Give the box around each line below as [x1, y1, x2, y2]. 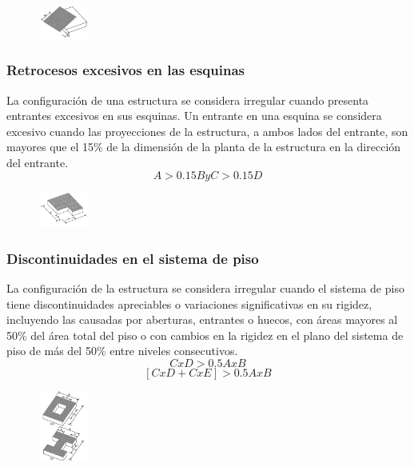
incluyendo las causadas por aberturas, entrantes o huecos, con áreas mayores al [6, 311, 398, 328]
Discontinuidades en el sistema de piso [6, 248, 259, 268]
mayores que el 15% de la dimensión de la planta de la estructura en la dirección [6, 138, 401, 155]
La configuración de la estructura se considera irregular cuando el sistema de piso [6, 279, 404, 296]
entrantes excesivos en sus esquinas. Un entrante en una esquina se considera [6, 107, 382, 124]
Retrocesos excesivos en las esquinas [6, 60, 245, 80]
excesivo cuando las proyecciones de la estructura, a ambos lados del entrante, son [6, 122, 408, 139]
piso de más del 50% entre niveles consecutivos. [6, 342, 238, 359]
